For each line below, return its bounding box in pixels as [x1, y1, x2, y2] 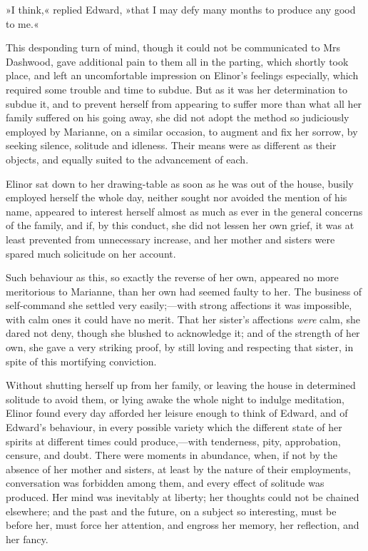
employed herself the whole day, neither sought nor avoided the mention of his [6, 190, 347, 205]
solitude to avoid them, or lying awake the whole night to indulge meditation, [6, 391, 344, 406]
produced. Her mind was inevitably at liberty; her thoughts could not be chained [6, 490, 359, 504]
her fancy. [6, 531, 48, 546]
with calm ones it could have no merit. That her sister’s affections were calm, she [6, 311, 360, 326]
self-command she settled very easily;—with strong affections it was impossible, [6, 298, 352, 313]
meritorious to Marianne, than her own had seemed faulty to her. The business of [6, 283, 362, 298]
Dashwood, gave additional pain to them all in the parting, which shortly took [6, 54, 349, 69]
